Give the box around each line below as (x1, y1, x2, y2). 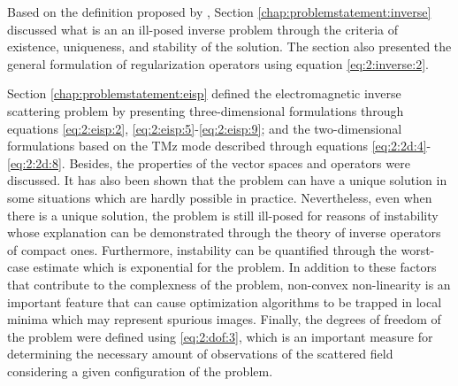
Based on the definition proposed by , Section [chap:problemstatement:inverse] (7, 3, 431, 20)
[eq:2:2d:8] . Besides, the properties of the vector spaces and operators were (7, 153, 410, 172)
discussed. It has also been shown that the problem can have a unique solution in (7, 171, 447, 189)
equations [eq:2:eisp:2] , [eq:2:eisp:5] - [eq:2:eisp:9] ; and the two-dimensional (7, 119, 402, 137)
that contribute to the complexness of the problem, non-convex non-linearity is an (7, 274, 451, 293)
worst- (401, 240, 435, 259)
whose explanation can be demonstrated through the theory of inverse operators (7, 223, 441, 242)
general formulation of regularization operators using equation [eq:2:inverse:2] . (7, 54, 429, 73)
